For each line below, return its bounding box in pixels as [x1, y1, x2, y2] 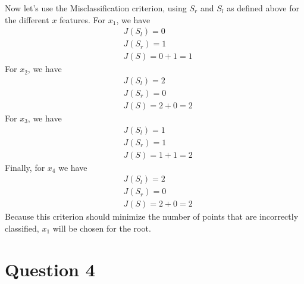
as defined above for [227, 2, 299, 14]
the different [5, 13, 49, 26]
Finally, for [5, 161, 45, 173]
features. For [59, 13, 106, 26]
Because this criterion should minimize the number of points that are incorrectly [5, 210, 299, 223]
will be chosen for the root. [52, 221, 151, 234]
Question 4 [5, 257, 95, 281]
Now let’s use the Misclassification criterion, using [5, 2, 187, 14]
